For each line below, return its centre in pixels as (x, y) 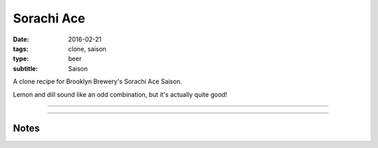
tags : (21, 48)
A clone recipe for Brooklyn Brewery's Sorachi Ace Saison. (98, 81)
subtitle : (26, 68)
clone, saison (87, 48)
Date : (21, 39)
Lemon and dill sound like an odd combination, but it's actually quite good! (120, 94)
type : (21, 59)
